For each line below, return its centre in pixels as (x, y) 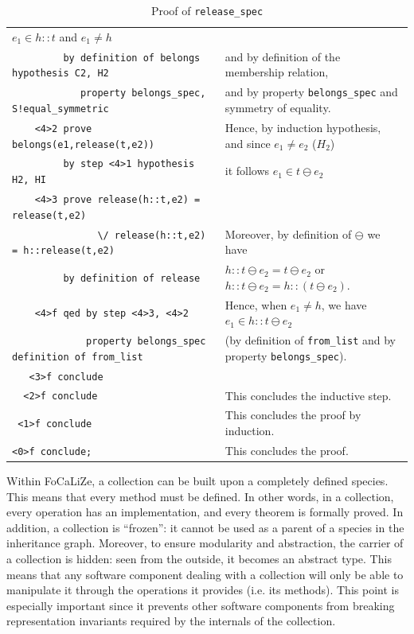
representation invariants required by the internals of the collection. (171, 621)
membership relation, (277, 72)
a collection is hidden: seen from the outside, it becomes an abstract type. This (199, 558)
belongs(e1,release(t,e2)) (83, 144)
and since (248, 143)
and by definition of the (283, 56)
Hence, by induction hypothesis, (303, 127)
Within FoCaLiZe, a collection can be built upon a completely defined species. (197, 480)
